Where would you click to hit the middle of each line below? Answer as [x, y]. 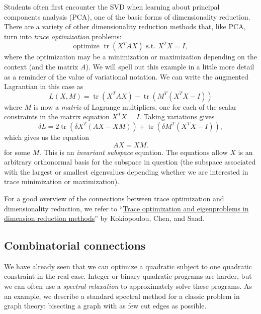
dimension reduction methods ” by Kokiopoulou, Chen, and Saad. [104, 218]
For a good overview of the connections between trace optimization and [114, 198]
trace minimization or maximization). [62, 181]
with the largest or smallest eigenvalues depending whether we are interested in [126, 171]
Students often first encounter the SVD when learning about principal [112, 7]
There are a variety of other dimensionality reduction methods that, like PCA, [125, 26]
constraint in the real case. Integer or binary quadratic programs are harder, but [128, 276]
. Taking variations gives [177, 116]
